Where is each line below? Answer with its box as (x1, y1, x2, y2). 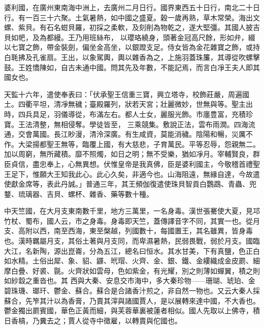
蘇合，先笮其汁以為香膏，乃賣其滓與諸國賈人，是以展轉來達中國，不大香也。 (4, 295, 260, 306)
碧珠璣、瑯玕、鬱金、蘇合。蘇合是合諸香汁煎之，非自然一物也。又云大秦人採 (4, 285, 260, 296)
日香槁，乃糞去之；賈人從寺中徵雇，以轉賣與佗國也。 (4, 315, 182, 325)
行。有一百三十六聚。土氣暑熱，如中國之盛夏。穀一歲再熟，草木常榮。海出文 (4, 12, 260, 22)
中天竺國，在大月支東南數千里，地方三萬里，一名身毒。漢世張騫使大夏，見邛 (4, 205, 260, 216)
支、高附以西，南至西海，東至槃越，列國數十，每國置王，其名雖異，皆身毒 (4, 225, 253, 236)
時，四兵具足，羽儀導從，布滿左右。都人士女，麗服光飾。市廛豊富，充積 (4, 108, 246, 119)
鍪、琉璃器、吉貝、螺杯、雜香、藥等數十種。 (4, 188, 153, 199)
